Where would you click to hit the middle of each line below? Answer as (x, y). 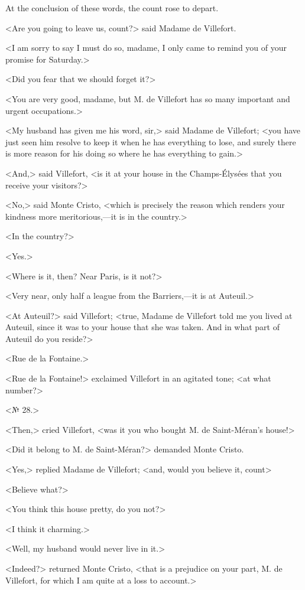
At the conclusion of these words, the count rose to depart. (112, 8)
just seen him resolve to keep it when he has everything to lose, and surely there (151, 141)
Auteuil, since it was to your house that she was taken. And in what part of (143, 327)
